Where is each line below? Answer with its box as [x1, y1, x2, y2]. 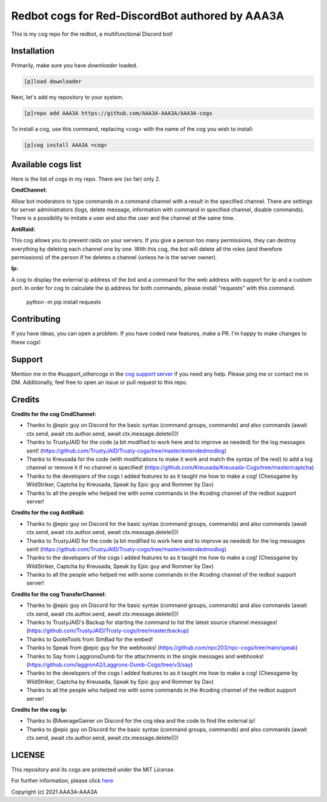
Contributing [11, 314, 61, 324]
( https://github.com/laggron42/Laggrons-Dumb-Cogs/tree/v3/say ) [26, 661, 193, 668]
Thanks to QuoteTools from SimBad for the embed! [26, 635, 153, 643]
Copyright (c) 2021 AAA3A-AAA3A [11, 788, 98, 795]
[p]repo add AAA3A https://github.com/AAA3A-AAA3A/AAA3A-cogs [24, 110, 213, 117]
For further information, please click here [11, 777, 114, 784]
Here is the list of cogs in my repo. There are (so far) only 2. [11, 175, 160, 182]
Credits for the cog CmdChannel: [11, 411, 96, 418]
